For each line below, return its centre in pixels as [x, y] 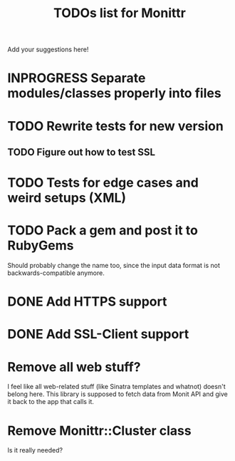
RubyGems [41, 245]
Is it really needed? [35, 450]
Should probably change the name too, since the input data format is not [114, 266]
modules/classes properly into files [115, 93]
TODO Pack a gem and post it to [103, 230]
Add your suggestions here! [48, 50]
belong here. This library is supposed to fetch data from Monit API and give [117, 394]
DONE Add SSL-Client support [98, 335]
